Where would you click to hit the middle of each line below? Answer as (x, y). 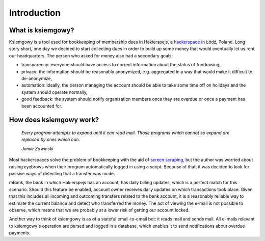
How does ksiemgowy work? (54, 120)
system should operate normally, (54, 92)
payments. (20, 233)
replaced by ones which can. (51, 139)
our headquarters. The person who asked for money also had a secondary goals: (91, 55)
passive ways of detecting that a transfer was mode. (62, 173)
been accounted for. (42, 106)
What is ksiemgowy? (42, 30)
